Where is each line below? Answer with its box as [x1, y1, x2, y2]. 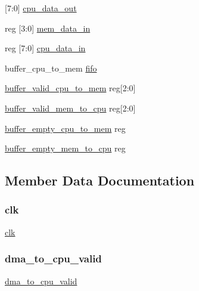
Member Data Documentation [5, 171, 195, 190]
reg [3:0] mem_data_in [5, 21, 91, 34]
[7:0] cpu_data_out [5, 2, 77, 14]
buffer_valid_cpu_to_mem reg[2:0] [5, 82, 136, 94]
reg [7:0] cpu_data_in [5, 42, 86, 54]
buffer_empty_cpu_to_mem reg [5, 122, 126, 134]
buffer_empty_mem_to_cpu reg [5, 142, 126, 154]
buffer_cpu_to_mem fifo [5, 61, 97, 74]
